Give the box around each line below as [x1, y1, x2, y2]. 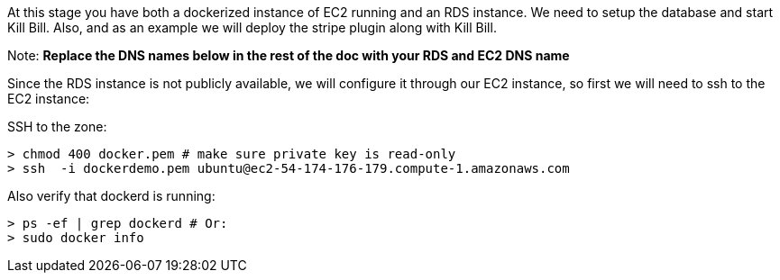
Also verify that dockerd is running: [7, 188, 216, 203]
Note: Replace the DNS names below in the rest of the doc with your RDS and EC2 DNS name [7, 48, 570, 63]
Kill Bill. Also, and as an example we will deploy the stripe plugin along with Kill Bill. [7, 20, 497, 35]
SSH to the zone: [7, 119, 107, 134]
